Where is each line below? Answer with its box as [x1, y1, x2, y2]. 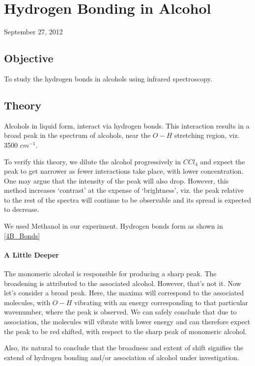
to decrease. [4, 204, 39, 214]
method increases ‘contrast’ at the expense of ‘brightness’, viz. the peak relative [4, 185, 244, 195]
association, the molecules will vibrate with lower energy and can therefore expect [4, 316, 251, 327]
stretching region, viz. [174, 130, 240, 140]
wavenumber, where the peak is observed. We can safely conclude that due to [4, 307, 237, 317]
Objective [4, 51, 54, 66]
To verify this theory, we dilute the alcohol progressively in [4, 156, 181, 166]
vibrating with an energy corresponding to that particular [74, 297, 248, 307]
